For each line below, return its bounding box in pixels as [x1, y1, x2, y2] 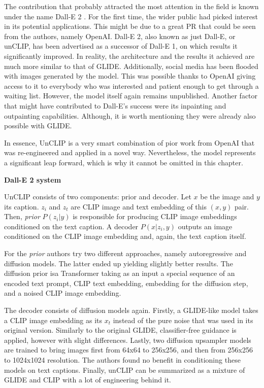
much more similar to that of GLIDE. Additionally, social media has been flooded [4, 60, 258, 71]
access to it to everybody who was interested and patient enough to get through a [4, 80, 259, 91]
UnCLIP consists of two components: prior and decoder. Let [4, 191, 191, 202]
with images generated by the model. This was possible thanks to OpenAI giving [4, 70, 256, 81]
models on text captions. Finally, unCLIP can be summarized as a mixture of [4, 364, 245, 375]
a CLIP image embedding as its [4, 314, 103, 325]
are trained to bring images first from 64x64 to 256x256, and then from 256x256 [4, 344, 253, 355]
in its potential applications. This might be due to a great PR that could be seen [4, 21, 256, 31]
